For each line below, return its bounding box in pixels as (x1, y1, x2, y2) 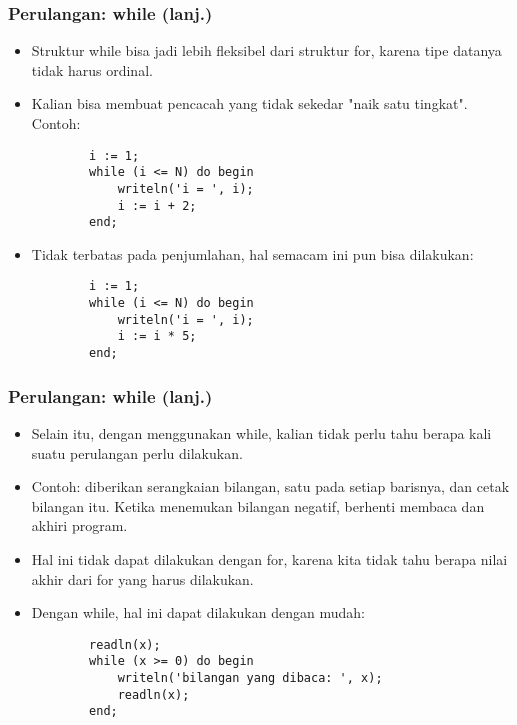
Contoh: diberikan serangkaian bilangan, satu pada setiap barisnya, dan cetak (31, 476, 510, 497)
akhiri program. (31, 515, 128, 536)
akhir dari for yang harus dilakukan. (31, 568, 254, 589)
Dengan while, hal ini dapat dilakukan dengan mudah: (31, 602, 365, 623)
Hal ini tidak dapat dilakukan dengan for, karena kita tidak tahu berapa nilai (31, 548, 508, 569)
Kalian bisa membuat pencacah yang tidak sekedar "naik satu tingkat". (31, 93, 468, 114)
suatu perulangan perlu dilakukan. (31, 442, 243, 463)
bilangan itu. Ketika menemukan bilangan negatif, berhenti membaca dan (31, 495, 485, 516)
